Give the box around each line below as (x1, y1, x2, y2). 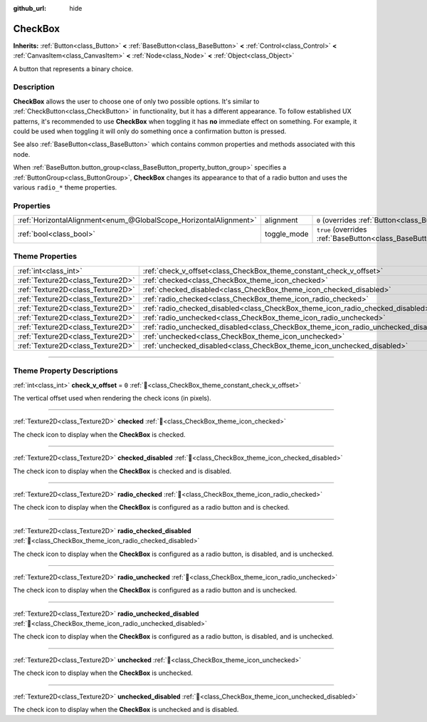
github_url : (13, 4, 46, 12)
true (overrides (317, 225, 367, 234)
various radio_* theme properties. (13, 182, 117, 192)
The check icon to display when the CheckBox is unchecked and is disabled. (13, 706, 239, 714)
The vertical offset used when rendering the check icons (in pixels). (13, 393, 211, 402)
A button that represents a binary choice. (13, 64, 134, 73)
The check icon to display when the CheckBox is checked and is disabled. (13, 467, 231, 475)
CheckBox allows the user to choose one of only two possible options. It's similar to (13, 97, 260, 105)
